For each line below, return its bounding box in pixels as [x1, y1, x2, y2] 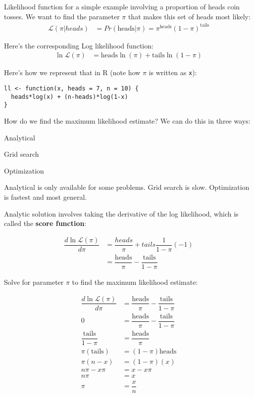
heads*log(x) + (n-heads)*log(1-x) [11, 93, 128, 100]
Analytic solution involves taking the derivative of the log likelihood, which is [4, 208, 239, 219]
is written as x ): [149, 67, 197, 78]
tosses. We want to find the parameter [4, 11, 120, 21]
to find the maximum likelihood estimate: [72, 276, 198, 287]
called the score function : [4, 218, 87, 228]
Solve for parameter [4, 276, 64, 287]
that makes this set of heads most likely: [128, 11, 251, 21]
